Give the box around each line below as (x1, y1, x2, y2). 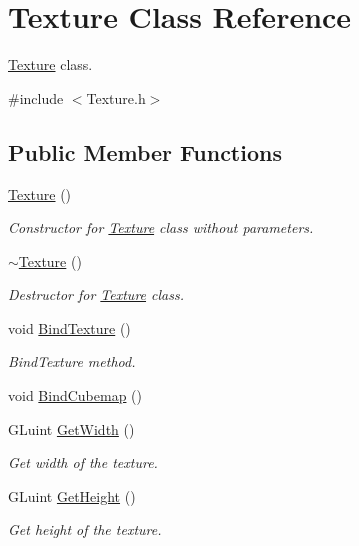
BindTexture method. (8, 351, 136, 372)
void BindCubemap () (8, 385, 143, 406)
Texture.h (86, 87, 146, 108)
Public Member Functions (8, 136, 282, 167)
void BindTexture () (8, 317, 131, 338)
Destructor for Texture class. (8, 284, 184, 305)
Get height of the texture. (8, 519, 162, 540)
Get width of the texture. (8, 452, 158, 473)
